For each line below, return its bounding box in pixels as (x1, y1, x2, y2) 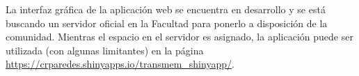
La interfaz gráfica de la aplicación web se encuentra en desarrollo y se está (6, 2, 326, 16)
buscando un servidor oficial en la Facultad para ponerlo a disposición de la (6, 15, 328, 30)
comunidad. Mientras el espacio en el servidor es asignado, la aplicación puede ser (6, 29, 353, 44)
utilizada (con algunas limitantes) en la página (6, 43, 204, 57)
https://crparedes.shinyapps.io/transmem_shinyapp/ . (6, 56, 234, 71)
